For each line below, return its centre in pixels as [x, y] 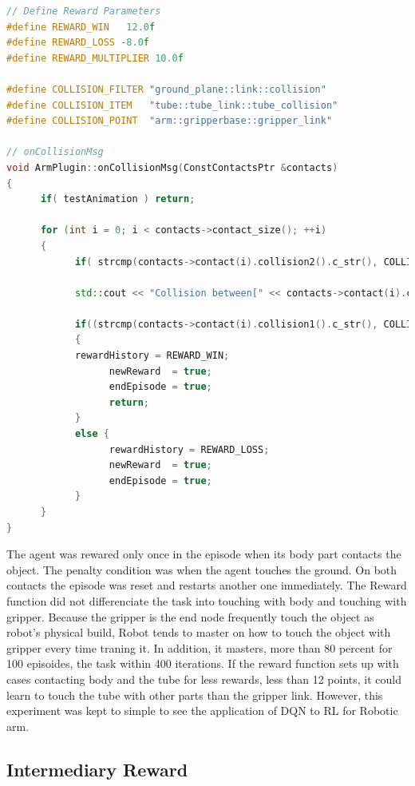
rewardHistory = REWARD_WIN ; [152, 356]
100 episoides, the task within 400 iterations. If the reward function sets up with [203, 663]
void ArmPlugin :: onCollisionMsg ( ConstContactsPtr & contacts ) [172, 167]
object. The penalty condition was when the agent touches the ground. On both [202, 569]
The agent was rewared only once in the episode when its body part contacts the [204, 554]
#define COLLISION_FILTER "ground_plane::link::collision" [166, 89]
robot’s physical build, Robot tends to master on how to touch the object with [199, 632]
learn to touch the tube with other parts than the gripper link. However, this [195, 695]
